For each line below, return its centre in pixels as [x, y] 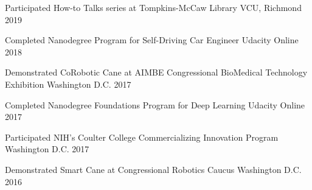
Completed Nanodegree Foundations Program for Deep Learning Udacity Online [155, 104]
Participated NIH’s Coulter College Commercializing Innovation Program [142, 137]
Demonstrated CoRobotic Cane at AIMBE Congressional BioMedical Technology [156, 72]
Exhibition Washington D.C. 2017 [68, 84]
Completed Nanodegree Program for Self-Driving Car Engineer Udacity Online [152, 40]
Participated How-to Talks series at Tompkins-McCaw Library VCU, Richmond [153, 7]
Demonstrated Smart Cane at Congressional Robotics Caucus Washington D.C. [153, 169]
